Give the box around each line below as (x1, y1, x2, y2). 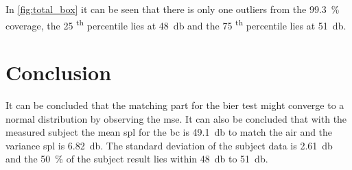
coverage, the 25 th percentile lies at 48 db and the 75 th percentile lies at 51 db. (5, 16, 347, 32)
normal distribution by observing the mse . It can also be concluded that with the (5, 111, 347, 125)
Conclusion (5, 58, 112, 86)
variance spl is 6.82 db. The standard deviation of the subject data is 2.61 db (5, 138, 333, 152)
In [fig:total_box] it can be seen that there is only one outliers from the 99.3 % (5, 2, 340, 16)
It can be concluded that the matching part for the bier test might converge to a (5, 97, 344, 112)
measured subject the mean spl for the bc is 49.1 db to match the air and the (5, 125, 333, 139)
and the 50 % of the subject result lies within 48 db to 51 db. (5, 151, 268, 166)
